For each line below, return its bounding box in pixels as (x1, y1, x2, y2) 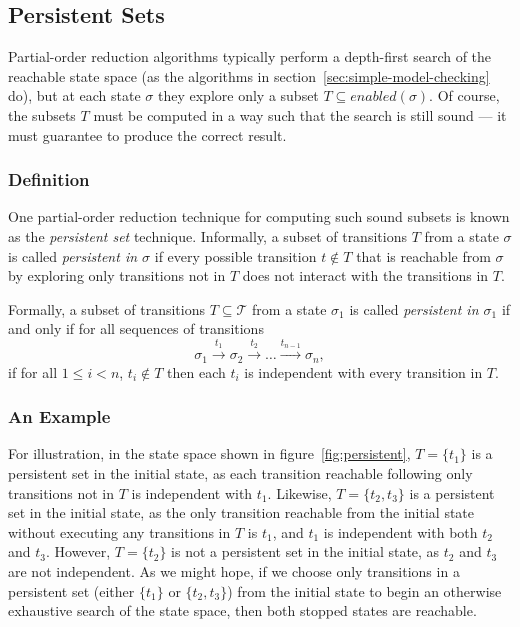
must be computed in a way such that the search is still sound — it (93, 104, 507, 125)
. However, (45, 541, 111, 562)
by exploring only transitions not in (8, 265, 226, 286)
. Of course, (429, 85, 500, 106)
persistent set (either (8, 580, 135, 601)
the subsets (8, 104, 76, 125)
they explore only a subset (158, 85, 319, 106)
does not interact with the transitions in (242, 265, 489, 286)
